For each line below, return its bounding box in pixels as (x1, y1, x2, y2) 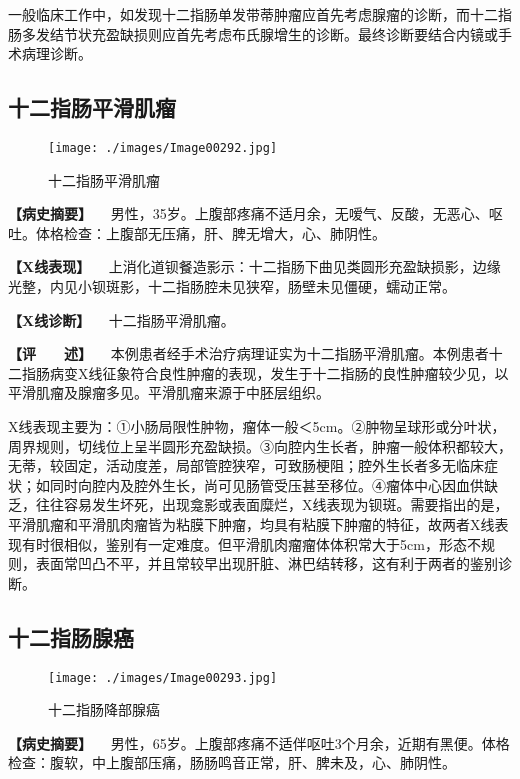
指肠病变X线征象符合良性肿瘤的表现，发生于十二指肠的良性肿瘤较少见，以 (21, 362, 509, 383)
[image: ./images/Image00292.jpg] (48, 140, 278, 155)
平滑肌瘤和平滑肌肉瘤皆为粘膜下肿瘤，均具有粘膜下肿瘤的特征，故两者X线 (8, 513, 495, 534)
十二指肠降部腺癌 (48, 699, 160, 720)
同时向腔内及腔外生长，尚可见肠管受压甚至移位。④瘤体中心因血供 (49, 474, 484, 495)
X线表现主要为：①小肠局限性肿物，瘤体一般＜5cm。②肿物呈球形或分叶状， (8, 415, 506, 436)
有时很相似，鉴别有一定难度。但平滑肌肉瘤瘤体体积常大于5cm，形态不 (21, 533, 481, 554)
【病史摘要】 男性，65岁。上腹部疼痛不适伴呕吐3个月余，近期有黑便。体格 (8, 732, 510, 753)
